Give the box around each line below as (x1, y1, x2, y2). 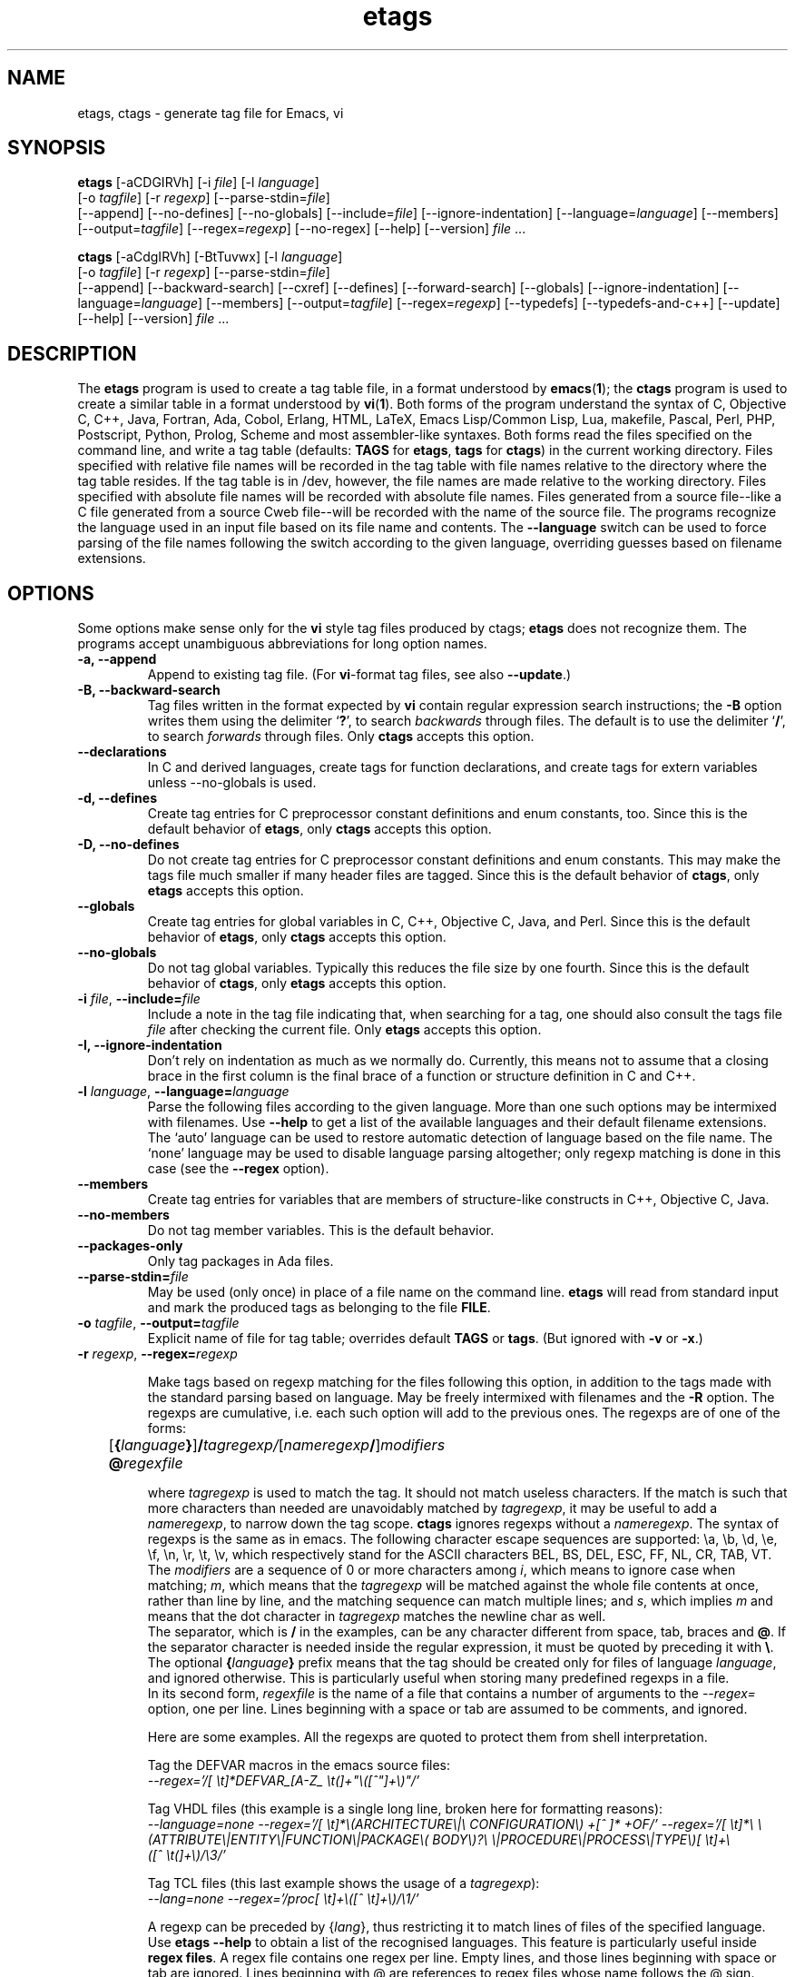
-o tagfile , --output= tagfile (77, 1315, 240, 1331)
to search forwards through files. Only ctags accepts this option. (147, 728, 535, 745)
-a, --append (77, 651, 157, 667)
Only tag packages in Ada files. (147, 1253, 334, 1270)
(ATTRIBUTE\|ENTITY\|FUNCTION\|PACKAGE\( (147, 1832, 429, 1848)
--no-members (77, 1207, 170, 1223)
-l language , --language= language (77, 1083, 290, 1100)
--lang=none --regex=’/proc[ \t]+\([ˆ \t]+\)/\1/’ (147, 1891, 419, 1907)
